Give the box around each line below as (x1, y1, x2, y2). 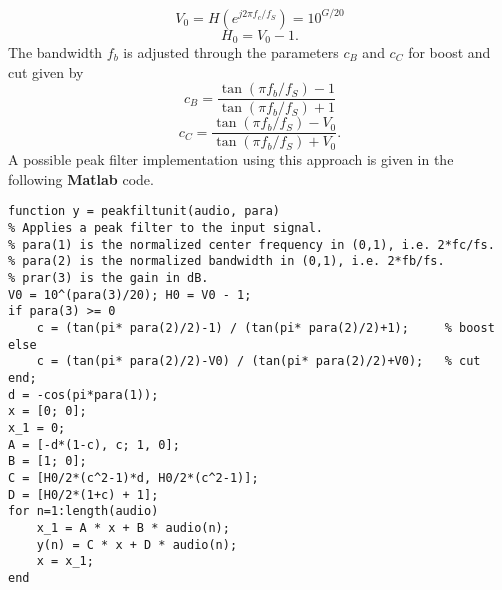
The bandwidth (8, 41, 103, 62)
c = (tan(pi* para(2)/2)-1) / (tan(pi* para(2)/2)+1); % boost (36, 321, 495, 336)
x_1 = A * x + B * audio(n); (36, 520, 230, 535)
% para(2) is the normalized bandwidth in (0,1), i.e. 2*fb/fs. (8, 254, 445, 269)
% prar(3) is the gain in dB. (8, 271, 209, 286)
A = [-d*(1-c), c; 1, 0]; (8, 437, 180, 452)
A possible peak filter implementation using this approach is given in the (8, 149, 454, 170)
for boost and (408, 41, 491, 62)
